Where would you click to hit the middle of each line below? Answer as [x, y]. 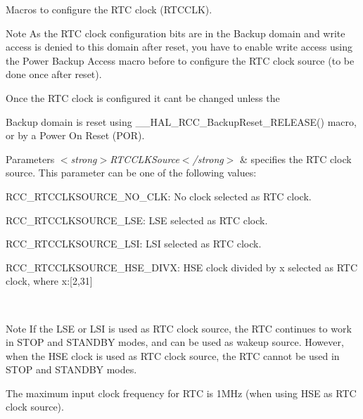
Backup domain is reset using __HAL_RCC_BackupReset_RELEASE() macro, [181, 121]
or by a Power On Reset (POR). [75, 135]
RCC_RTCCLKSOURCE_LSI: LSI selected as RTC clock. [134, 244]
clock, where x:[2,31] [49, 281]
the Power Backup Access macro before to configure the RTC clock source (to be [180, 60]
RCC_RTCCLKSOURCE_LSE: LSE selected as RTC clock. [137, 220]
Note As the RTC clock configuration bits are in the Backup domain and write [176, 33]
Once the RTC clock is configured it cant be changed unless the [143, 97]
